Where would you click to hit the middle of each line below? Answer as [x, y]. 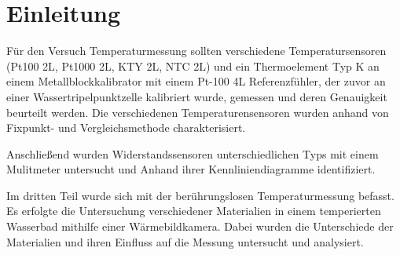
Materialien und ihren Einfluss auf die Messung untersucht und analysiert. [185, 241]
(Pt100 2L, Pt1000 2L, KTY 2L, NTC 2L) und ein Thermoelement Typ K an [193, 66]
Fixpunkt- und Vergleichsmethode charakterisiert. [126, 127]
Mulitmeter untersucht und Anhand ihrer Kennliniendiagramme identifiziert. [191, 169]
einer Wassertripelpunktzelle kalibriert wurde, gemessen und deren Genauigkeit [197, 96]
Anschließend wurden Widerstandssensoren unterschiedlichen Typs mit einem [193, 153]
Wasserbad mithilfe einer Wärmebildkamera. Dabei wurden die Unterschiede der [200, 226]
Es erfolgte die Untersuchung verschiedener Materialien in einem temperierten [194, 211]
